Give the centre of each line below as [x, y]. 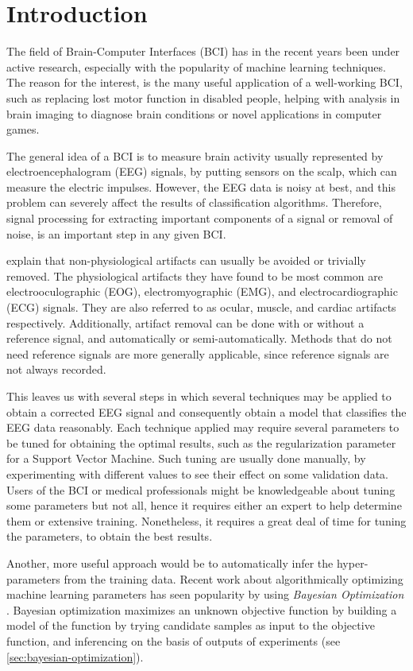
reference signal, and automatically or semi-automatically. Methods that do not [199, 338]
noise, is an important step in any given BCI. [116, 233]
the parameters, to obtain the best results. [110, 536]
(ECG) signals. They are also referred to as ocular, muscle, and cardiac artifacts [201, 307]
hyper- [352, 562]
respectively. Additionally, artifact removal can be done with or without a [185, 322]
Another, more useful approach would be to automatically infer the [170, 562]
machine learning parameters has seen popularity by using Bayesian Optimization [205, 594]
